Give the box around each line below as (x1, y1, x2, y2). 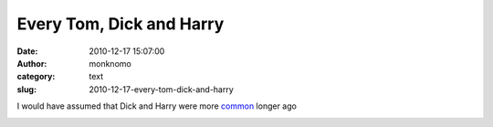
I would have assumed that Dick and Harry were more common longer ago (16, 101, 297, 111)
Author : (16, 58, 47, 69)
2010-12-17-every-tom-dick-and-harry (89, 83, 235, 95)
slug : (16, 83, 37, 95)
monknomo (89, 58, 131, 69)
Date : (16, 46, 38, 57)
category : (16, 71, 56, 82)
